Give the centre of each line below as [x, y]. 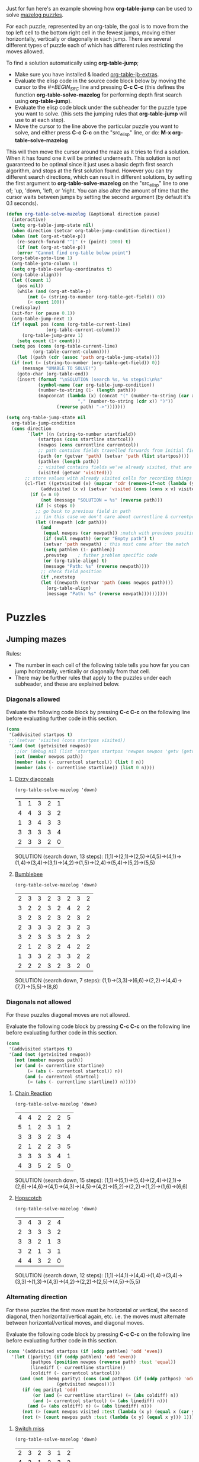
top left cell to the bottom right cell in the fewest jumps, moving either [91, 33]
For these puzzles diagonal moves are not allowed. [68, 1015]
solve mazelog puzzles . [35, 15]
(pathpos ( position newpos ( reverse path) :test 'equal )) [103, 1362]
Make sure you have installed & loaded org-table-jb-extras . [87, 74]
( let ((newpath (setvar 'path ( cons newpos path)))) [107, 583]
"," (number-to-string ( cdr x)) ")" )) [126, 401]
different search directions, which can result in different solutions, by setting [99, 176]
